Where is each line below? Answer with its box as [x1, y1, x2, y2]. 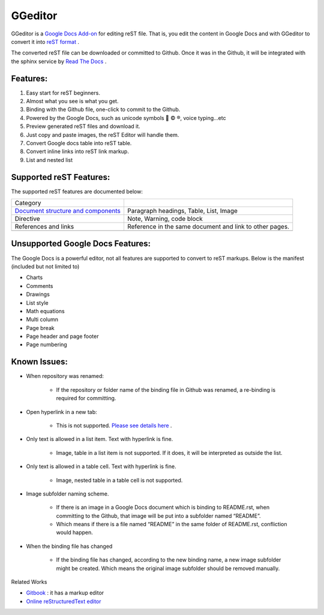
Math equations [26, 307, 65, 314]
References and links [14, 223, 74, 231]
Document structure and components [14, 207, 121, 215]
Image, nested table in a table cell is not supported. [56, 476, 183, 484]
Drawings [26, 291, 50, 298]
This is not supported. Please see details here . [56, 422, 172, 429]
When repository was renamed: [26, 373, 104, 380]
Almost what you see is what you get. [26, 98, 119, 105]
